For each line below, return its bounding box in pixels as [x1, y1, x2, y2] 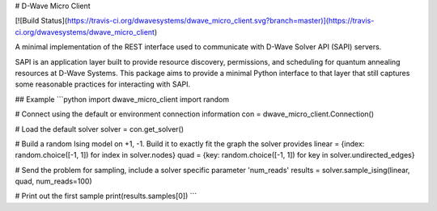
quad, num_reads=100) [15, 176, 92, 186]
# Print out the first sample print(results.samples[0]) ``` [15, 191, 197, 201]
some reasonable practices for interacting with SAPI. [15, 79, 191, 89]
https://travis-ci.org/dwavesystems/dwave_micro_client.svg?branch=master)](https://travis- [66, 16, 375, 26]
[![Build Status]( [15, 16, 68, 26]
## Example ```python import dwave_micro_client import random [15, 94, 230, 104]
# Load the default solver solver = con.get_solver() [15, 124, 185, 133]
